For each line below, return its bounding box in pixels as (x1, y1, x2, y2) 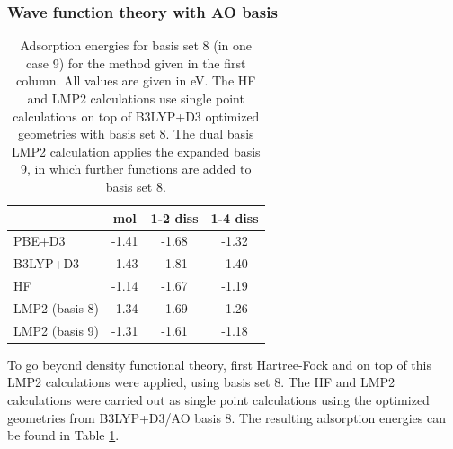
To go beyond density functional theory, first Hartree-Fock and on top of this (7, 355, 431, 373)
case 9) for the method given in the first (26, 53, 246, 72)
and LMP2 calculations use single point (27, 89, 244, 107)
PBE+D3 (13, 231, 66, 250)
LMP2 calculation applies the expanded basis (11, 141, 261, 160)
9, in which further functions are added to (21, 159, 252, 178)
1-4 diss (210, 208, 259, 227)
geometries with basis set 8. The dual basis (17, 124, 254, 143)
